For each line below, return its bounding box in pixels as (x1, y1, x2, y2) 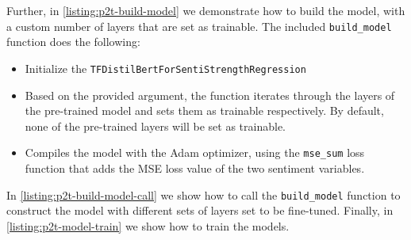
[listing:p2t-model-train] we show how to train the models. (6, 217, 290, 234)
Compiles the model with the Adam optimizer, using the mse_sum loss (25, 144, 365, 161)
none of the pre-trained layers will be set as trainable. (25, 117, 286, 134)
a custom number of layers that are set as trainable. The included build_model (6, 17, 392, 34)
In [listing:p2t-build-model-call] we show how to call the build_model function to (6, 186, 401, 203)
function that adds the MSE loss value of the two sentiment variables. (25, 159, 365, 176)
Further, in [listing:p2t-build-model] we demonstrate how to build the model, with (6, 2, 405, 18)
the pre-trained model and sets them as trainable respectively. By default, (25, 102, 384, 119)
